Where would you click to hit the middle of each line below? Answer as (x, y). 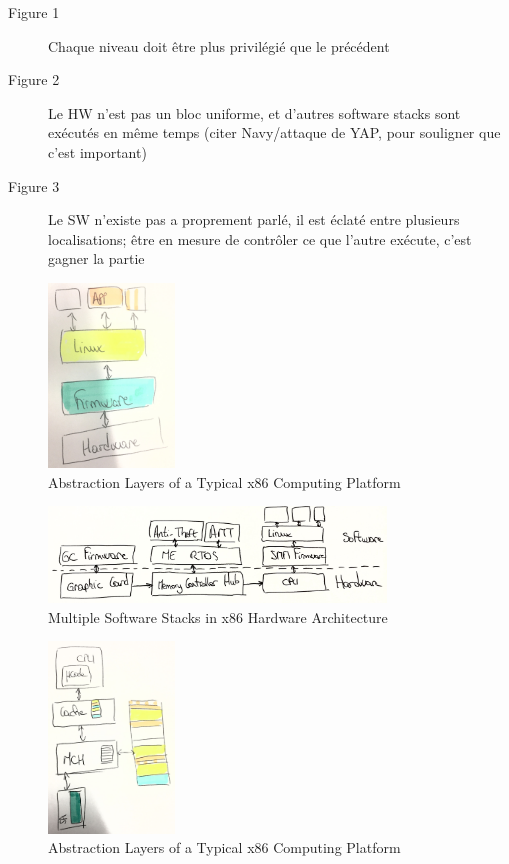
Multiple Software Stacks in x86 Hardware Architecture (218, 616)
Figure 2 (34, 79)
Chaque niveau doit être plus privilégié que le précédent (219, 45)
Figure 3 (34, 185)
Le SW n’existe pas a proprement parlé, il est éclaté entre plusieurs (254, 219)
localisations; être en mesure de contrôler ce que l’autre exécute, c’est (260, 238)
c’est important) (97, 151)
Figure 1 (34, 12)
